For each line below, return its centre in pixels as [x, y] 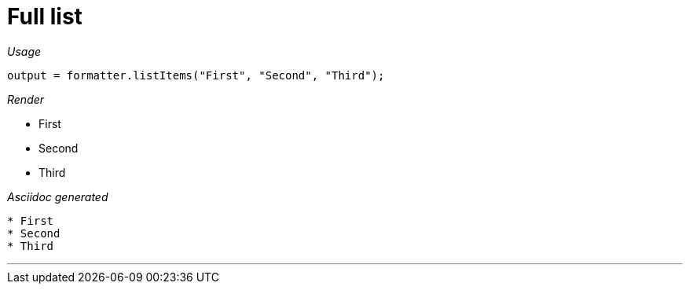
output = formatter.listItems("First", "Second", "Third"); [196, 75]
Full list [45, 17]
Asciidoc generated [58, 196]
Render [26, 99]
